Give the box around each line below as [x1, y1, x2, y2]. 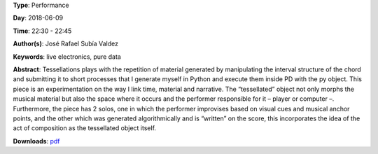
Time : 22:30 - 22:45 [13, 27, 72, 35]
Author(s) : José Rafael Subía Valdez [13, 39, 119, 48]
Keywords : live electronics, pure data [13, 52, 122, 61]
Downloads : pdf [13, 136, 60, 145]
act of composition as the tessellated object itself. [13, 124, 157, 132]
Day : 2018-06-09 [13, 14, 64, 22]
